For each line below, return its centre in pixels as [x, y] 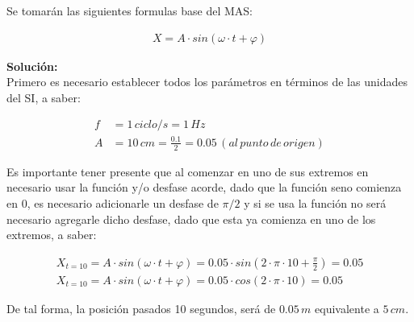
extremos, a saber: [52, 235]
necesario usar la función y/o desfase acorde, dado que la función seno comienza [204, 187]
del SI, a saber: [44, 97]
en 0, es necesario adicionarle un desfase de [113, 203]
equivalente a [347, 308]
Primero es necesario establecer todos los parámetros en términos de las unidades [207, 82]
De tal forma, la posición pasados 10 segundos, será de [141, 308]
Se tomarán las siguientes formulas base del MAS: [130, 10]
